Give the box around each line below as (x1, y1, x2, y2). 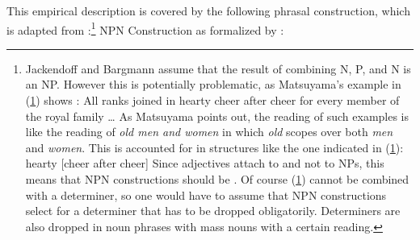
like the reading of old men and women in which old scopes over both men (25, 123, 393, 140)
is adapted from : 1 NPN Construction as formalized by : (6, 19, 284, 38)
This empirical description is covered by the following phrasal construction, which (6, 2, 410, 19)
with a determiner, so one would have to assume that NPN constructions (25, 186, 387, 203)
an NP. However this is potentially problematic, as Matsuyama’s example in (25, 76, 401, 93)
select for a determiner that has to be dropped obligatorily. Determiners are (25, 202, 401, 219)
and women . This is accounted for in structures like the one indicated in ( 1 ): (25, 139, 404, 155)
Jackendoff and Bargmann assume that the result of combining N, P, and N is (25, 60, 411, 77)
